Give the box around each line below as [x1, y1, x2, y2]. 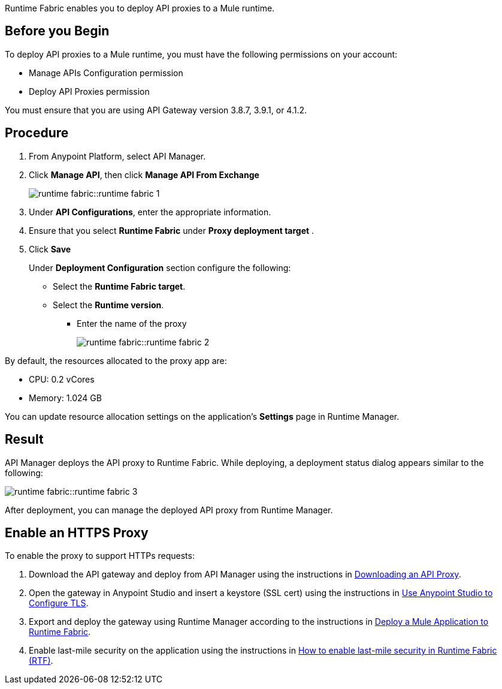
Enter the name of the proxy [77, 318, 187, 329]
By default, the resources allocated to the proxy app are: [5, 355, 227, 366]
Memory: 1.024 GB [29, 392, 102, 403]
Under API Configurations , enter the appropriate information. [29, 206, 271, 217]
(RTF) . [29, 655, 53, 666]
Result [5, 432, 44, 447]
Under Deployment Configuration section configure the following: [29, 262, 291, 273]
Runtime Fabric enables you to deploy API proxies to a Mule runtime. [5, 3, 275, 13]
